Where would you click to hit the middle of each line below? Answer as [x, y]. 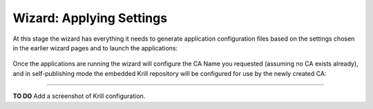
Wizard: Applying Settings [90, 18]
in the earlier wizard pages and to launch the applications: [95, 48]
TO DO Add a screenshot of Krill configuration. [79, 96]
